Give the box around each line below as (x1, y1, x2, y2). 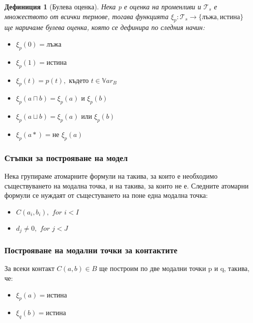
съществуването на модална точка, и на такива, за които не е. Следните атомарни (4, 180, 249, 190)
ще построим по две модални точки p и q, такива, (99, 263, 250, 273)
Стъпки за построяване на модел (4, 151, 128, 163)
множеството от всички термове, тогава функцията (4, 11, 169, 21)
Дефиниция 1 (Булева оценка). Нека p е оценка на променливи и (4, 1, 201, 11)
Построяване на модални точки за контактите (4, 244, 177, 256)
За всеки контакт (4, 263, 55, 273)
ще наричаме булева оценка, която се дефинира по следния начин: (4, 22, 205, 32)
